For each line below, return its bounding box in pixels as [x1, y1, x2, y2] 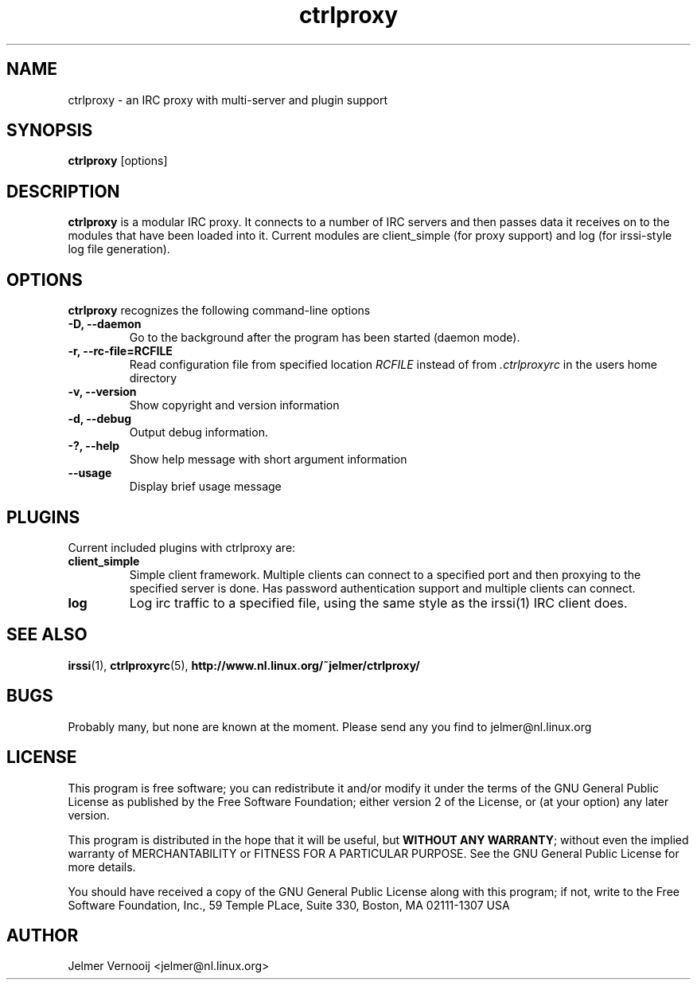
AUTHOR [6, 925, 79, 945]
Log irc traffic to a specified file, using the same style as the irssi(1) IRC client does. [129, 594, 628, 611]
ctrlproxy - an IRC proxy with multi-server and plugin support [68, 92, 388, 107]
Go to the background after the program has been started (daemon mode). [129, 331, 520, 345]
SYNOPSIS [6, 120, 93, 141]
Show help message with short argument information [129, 452, 407, 467]
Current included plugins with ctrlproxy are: [68, 540, 296, 554]
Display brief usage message [129, 479, 282, 494]
